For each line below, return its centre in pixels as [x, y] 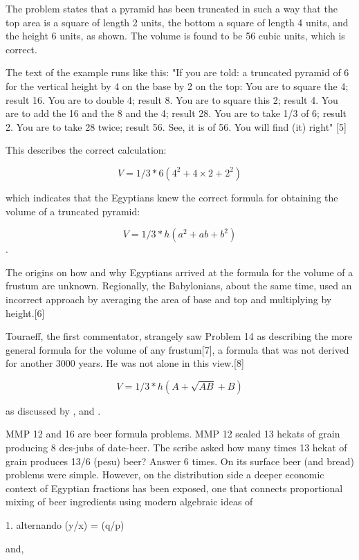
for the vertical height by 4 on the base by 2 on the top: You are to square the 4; [177, 85]
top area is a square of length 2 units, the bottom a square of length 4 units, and [177, 22]
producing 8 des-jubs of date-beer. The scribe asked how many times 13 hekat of [176, 448]
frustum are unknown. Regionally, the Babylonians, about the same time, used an [179, 286]
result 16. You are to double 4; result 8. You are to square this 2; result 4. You [172, 99]
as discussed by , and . [53, 410]
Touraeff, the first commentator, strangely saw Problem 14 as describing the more [179, 336]
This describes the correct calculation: [86, 150]
